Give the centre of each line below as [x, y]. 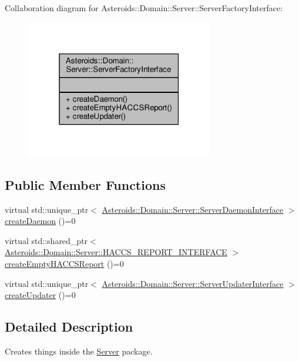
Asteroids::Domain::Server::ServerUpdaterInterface [193, 283]
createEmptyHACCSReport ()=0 [64, 263]
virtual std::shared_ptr [46, 240]
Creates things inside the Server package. [79, 351]
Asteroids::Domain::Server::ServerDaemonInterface [193, 209]
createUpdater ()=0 [40, 295]
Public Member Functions [85, 184]
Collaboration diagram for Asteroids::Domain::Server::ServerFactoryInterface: [144, 8]
